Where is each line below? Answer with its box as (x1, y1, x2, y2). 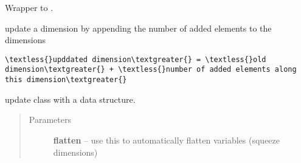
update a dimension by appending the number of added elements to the (5, 21, 272, 34)
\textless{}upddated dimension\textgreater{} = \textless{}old (5, 55, 266, 64)
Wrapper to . (5, 1, 54, 13)
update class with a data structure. (5, 92, 136, 105)
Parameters (29, 113, 71, 126)
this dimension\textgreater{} (5, 75, 127, 85)
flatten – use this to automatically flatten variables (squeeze (53, 133, 280, 146)
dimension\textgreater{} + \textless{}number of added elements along (5, 65, 297, 74)
